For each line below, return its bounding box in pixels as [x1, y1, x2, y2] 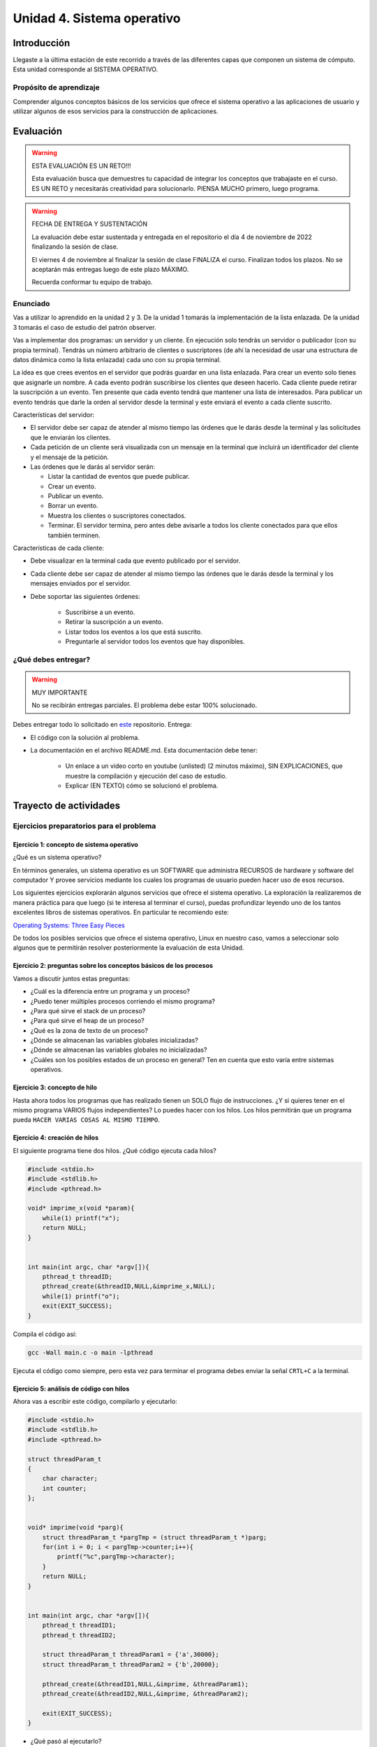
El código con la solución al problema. [30, 733, 140, 741]
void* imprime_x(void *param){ [27, 1204, 135, 1212]
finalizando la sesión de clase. [31, 242, 119, 251]
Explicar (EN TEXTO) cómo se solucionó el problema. [65, 781, 219, 790]
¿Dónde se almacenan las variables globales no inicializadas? [30, 1045, 207, 1054]
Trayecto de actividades [13, 800, 121, 812]
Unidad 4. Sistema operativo [13, 10, 181, 26]
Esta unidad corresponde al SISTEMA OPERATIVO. [13, 65, 158, 73]
